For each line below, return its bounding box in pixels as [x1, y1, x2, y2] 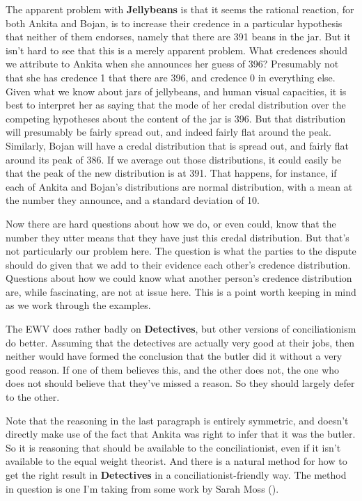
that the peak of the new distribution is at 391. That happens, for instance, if [6, 166, 337, 180]
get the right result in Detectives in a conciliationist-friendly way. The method [6, 468, 347, 482]
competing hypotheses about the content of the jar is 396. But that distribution [6, 111, 346, 125]
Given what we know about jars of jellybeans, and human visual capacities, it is [6, 83, 347, 98]
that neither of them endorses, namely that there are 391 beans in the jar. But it [6, 29, 351, 44]
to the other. [6, 390, 60, 404]
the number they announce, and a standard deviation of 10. [6, 193, 260, 207]
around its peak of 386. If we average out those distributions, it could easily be [6, 152, 342, 166]
